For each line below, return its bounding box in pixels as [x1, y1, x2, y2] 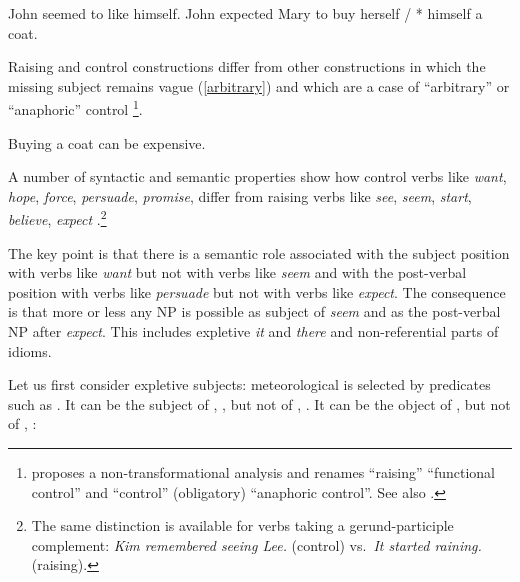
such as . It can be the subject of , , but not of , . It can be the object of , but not [8, 393, 511, 414]
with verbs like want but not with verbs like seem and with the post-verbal [8, 262, 467, 283]
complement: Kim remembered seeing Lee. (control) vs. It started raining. [31, 534, 482, 555]
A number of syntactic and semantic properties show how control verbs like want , [8, 166, 507, 187]
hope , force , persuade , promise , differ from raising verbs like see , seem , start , [8, 185, 472, 206]
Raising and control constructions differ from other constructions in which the [8, 56, 486, 77]
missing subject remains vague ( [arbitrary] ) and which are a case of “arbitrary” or [8, 75, 510, 96]
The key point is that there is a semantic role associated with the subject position [8, 242, 510, 263]
